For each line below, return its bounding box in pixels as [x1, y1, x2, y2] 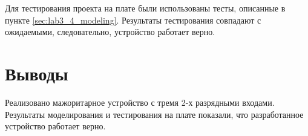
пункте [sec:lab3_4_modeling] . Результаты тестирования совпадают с [5, 13, 261, 26]
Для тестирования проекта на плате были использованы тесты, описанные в [5, 2, 286, 14]
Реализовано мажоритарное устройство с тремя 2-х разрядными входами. [5, 96, 275, 108]
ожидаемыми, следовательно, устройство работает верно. [5, 25, 215, 38]
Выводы [5, 60, 68, 85]
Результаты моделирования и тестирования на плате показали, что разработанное [5, 108, 304, 120]
